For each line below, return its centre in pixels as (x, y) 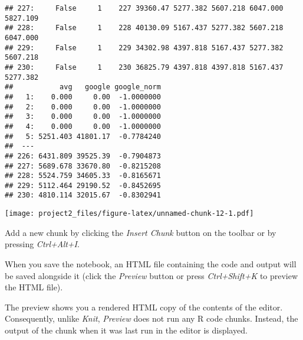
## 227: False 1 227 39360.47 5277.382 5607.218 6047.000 (144, 8)
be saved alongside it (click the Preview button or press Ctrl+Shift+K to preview (151, 275)
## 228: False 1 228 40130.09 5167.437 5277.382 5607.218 (144, 28)
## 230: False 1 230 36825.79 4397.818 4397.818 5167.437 (144, 67)
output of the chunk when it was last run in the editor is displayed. (126, 330)
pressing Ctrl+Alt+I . (42, 244)
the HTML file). (34, 287)
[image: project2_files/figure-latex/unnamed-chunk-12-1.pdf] (129, 214)
